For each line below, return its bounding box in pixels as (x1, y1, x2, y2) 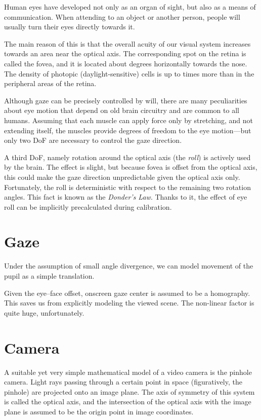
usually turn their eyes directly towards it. (4, 21, 135, 32)
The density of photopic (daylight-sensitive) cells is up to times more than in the (4, 68, 254, 79)
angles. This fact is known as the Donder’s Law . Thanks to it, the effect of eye (4, 192, 247, 202)
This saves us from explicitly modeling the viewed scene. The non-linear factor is (4, 297, 254, 308)
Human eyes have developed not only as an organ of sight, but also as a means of (4, 2, 256, 12)
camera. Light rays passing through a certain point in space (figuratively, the (4, 376, 242, 387)
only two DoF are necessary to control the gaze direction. (4, 135, 182, 145)
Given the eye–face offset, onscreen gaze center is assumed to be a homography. (4, 287, 250, 298)
